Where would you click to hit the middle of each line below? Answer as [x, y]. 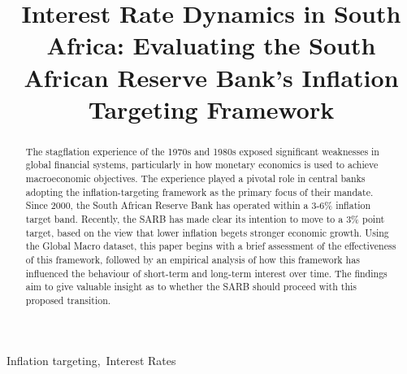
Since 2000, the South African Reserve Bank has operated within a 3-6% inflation [198, 205]
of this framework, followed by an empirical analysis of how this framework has [193, 259]
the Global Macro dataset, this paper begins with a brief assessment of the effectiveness [211, 246]
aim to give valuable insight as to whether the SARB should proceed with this [191, 287]
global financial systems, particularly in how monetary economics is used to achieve [202, 165]
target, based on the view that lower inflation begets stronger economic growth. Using [207, 232]
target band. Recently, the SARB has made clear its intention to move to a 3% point [205, 219]
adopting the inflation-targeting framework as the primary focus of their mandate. [199, 191]
